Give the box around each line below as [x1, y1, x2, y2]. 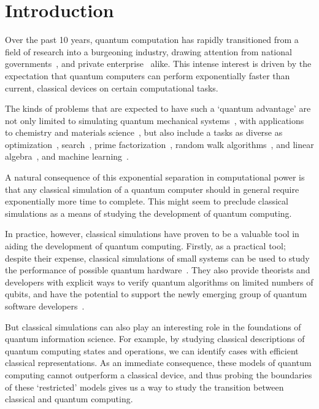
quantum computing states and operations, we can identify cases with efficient [5, 344, 299, 357]
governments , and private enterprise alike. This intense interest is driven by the [5, 57, 312, 70]
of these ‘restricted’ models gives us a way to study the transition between [5, 380, 284, 393]
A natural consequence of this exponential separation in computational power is [5, 171, 305, 184]
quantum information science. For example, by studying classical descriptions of [5, 332, 305, 345]
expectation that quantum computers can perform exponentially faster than [5, 69, 290, 82]
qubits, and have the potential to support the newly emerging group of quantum [5, 287, 307, 300]
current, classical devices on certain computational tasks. [5, 81, 218, 94]
